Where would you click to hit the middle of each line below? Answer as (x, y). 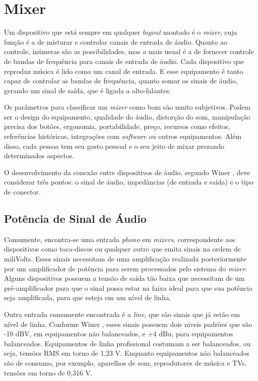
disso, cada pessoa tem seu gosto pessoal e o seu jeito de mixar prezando (114, 146)
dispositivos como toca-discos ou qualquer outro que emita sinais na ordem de (123, 249)
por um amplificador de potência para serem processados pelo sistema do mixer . (126, 268)
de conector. (22, 192)
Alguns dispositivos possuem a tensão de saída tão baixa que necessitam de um (124, 278)
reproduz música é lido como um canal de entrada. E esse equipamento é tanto (124, 71)
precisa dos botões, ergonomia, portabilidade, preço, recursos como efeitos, (117, 126)
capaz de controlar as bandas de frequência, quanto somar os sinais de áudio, (121, 81)
